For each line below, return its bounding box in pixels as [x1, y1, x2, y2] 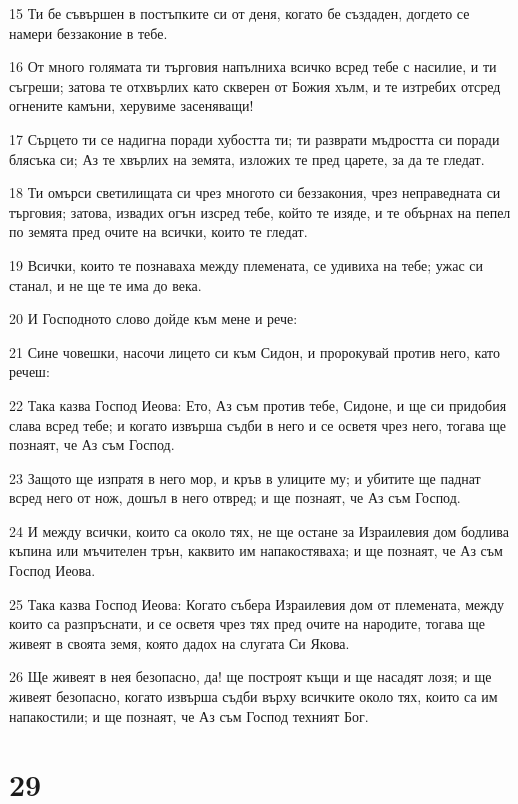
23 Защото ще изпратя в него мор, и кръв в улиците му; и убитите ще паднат [9, 467, 481, 488]
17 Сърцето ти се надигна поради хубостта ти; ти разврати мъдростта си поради [9, 128, 500, 149]
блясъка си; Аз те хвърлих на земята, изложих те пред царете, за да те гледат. [9, 148, 485, 169]
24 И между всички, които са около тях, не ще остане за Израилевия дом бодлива [9, 520, 509, 541]
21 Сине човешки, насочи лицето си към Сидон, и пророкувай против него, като [9, 341, 500, 362]
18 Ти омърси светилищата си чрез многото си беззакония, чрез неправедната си [9, 182, 501, 203]
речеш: [9, 361, 50, 382]
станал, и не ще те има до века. [9, 274, 202, 295]
